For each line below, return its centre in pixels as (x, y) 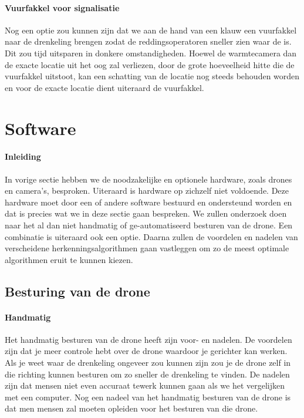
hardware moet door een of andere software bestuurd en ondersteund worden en (148, 202)
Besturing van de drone (77, 291)
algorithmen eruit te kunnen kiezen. (69, 259)
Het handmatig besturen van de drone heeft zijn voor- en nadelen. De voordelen (148, 339)
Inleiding (23, 156)
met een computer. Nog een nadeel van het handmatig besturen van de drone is (148, 397)
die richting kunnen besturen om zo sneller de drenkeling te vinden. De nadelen (147, 374)
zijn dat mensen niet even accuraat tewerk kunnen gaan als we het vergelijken (145, 385)
